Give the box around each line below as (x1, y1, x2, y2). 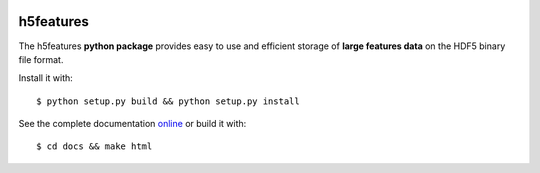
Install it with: (18, 72, 74, 84)
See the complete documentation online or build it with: (18, 118, 247, 130)
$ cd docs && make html (36, 141, 153, 152)
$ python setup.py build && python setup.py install (36, 95, 300, 107)
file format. (18, 53, 64, 65)
